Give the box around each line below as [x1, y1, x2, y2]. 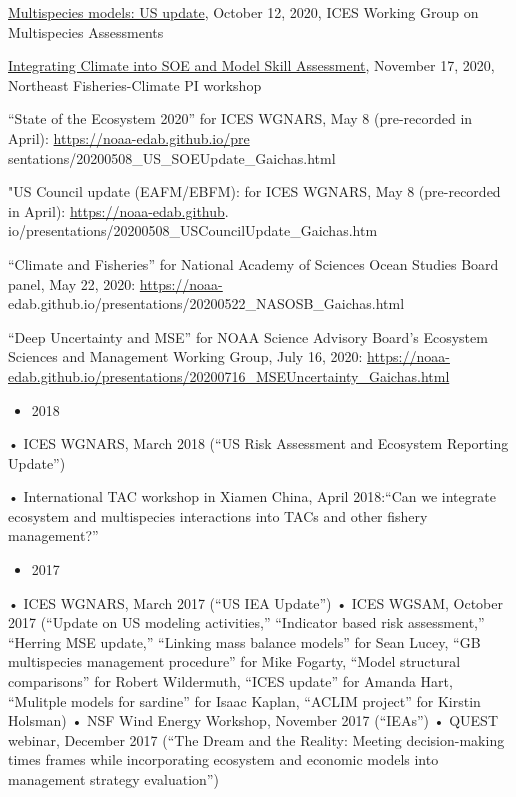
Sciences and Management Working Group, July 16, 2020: [8, 346, 363, 367]
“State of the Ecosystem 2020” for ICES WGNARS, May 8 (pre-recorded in [8, 108, 473, 129]
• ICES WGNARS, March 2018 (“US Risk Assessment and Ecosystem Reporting [8, 433, 509, 454]
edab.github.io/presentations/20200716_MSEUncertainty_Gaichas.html [8, 365, 450, 386]
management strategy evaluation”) [8, 769, 219, 789]
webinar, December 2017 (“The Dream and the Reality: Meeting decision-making [8, 729, 505, 750]
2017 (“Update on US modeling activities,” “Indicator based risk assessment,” [8, 612, 485, 633]
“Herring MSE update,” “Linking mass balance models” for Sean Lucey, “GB [8, 631, 481, 652]
